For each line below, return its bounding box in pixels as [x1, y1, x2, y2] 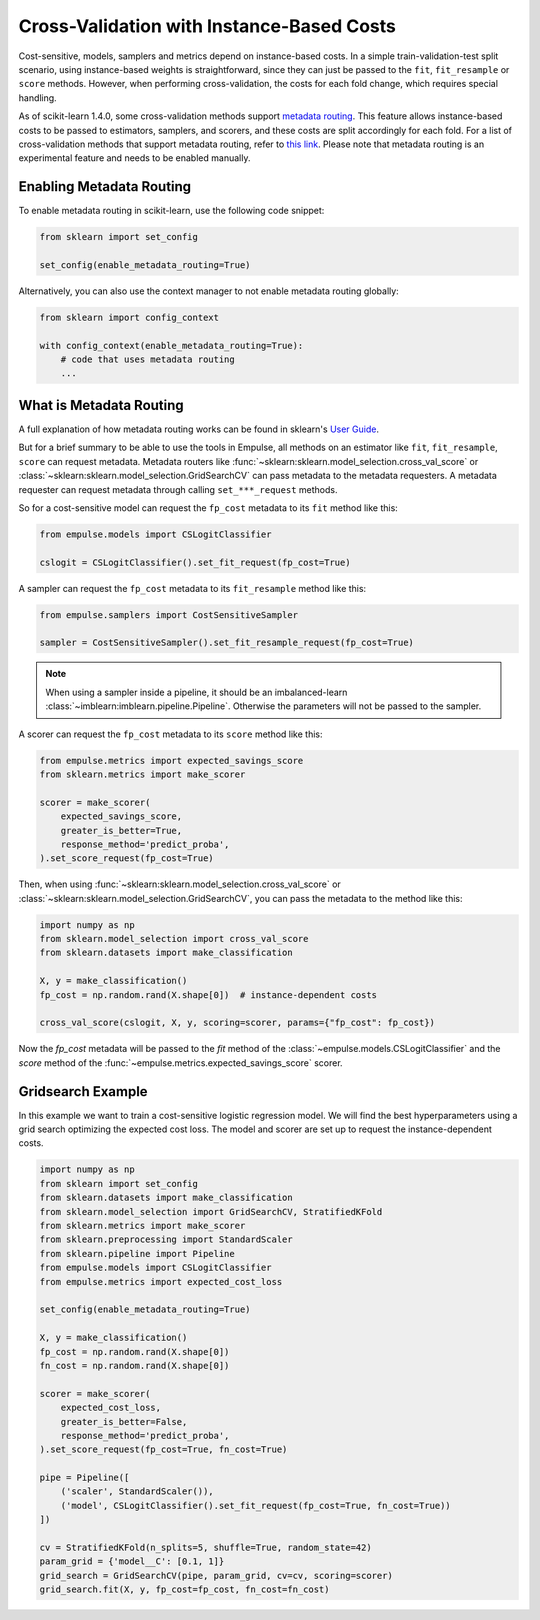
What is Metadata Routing [18, 396, 184, 414]
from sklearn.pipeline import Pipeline [39, 1248, 235, 1259]
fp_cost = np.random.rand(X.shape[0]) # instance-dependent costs [39, 989, 378, 1000]
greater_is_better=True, [60, 825, 183, 836]
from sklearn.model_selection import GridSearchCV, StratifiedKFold [39, 1206, 383, 1217]
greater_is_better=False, [60, 1416, 188, 1427]
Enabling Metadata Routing [18, 178, 192, 195]
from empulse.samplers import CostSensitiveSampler [39, 609, 299, 620]
